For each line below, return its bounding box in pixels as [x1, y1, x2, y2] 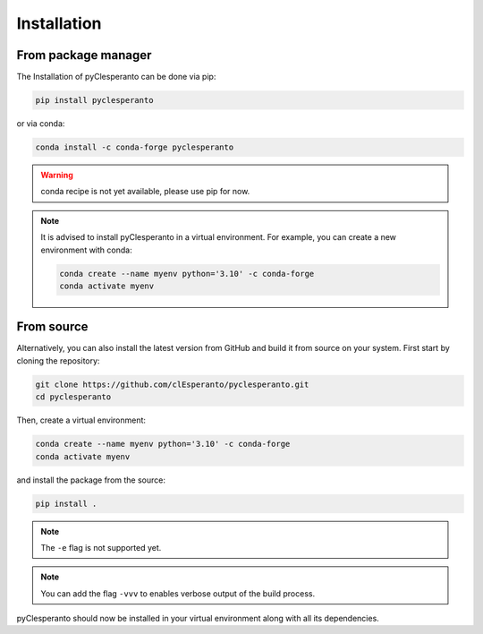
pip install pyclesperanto [35, 95, 154, 106]
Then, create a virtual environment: [16, 415, 147, 425]
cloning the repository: [16, 355, 100, 366]
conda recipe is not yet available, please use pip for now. [40, 186, 250, 197]
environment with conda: [40, 244, 133, 255]
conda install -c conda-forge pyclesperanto [35, 142, 234, 152]
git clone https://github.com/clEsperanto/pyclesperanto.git [35, 379, 309, 390]
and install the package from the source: [16, 475, 165, 485]
